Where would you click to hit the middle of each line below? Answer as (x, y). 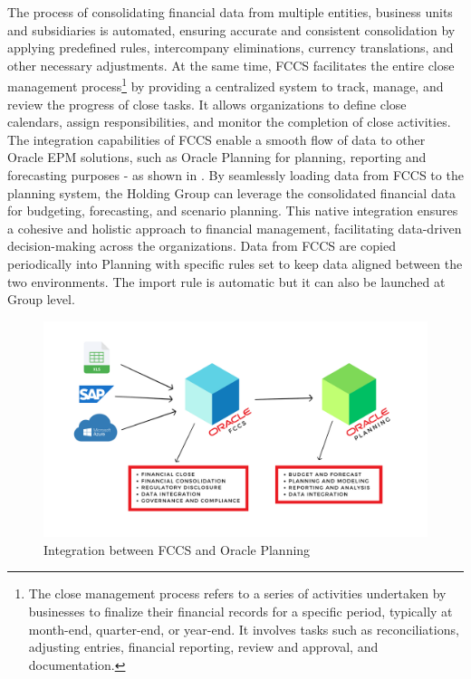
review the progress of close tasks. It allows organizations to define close (207, 104)
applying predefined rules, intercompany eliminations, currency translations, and (231, 48)
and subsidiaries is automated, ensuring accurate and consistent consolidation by (231, 29)
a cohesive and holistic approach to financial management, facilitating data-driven (235, 228)
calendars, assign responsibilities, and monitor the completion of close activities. (229, 122)
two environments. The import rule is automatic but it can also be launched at (226, 281)
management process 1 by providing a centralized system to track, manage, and (226, 85)
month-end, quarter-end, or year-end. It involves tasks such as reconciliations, (244, 629)
